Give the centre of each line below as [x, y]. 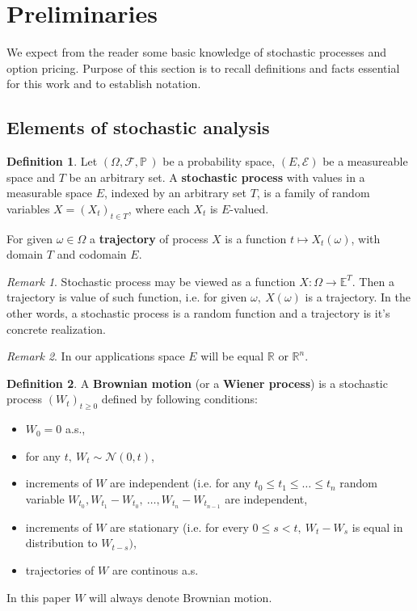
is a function [256, 238]
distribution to [61, 543]
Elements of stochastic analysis [138, 127]
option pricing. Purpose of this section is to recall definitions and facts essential [203, 67]
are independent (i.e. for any [181, 483]
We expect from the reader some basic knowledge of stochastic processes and [197, 52]
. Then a [373, 281]
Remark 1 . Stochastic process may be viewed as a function [151, 281]
